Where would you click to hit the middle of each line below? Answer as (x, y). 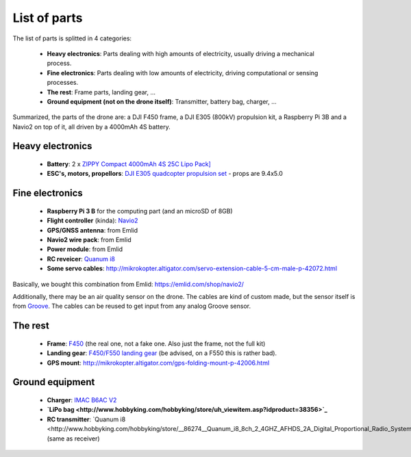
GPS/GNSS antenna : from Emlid (92, 230)
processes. (63, 83)
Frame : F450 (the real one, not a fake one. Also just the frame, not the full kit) (156, 343)
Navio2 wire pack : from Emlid (89, 240)
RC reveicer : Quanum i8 (81, 259)
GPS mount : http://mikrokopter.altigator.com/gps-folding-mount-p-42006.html (158, 363)
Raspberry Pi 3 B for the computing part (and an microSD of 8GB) (140, 211)
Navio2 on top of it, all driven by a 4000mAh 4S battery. (91, 127)
